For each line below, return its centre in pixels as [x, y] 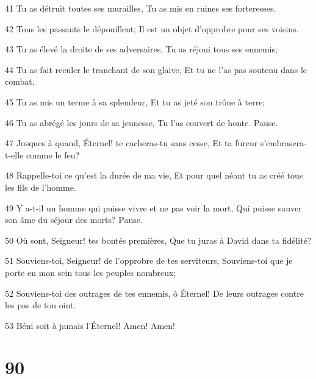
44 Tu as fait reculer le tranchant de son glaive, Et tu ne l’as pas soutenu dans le [156, 69]
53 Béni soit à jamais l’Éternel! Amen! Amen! [90, 325]
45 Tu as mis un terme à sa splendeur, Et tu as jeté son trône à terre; [135, 101]
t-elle [14, 154]
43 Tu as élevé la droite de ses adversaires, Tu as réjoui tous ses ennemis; [141, 49]
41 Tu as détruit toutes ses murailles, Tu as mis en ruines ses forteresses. [141, 8]
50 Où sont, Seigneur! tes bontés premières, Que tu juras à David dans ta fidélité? [158, 240]
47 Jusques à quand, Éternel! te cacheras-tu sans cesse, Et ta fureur [131, 143]
